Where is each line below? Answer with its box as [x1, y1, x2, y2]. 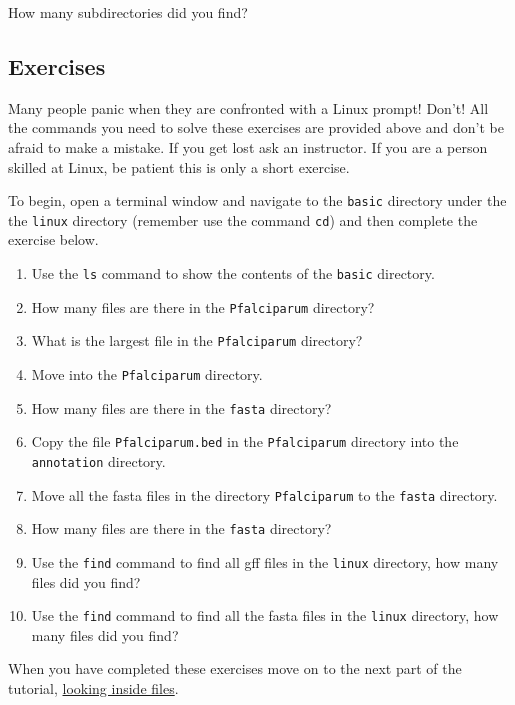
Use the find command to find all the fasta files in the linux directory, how [31, 605, 499, 626]
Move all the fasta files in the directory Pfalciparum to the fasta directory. [31, 484, 498, 505]
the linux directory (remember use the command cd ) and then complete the [8, 209, 478, 230]
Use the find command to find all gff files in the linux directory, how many [31, 551, 499, 572]
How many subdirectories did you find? [8, 2, 248, 22]
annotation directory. [31, 451, 166, 472]
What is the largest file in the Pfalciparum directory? [31, 330, 363, 351]
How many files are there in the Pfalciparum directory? [31, 296, 375, 317]
